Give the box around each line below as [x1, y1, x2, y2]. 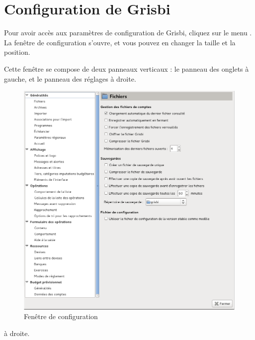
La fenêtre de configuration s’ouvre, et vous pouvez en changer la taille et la [4, 37, 236, 47]
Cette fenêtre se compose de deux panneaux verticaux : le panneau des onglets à [4, 63, 249, 74]
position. [4, 47, 30, 57]
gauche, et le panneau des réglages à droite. [4, 73, 136, 84]
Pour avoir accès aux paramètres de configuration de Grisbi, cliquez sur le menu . [4, 27, 252, 38]
